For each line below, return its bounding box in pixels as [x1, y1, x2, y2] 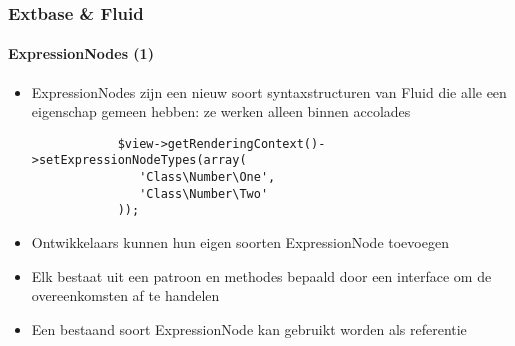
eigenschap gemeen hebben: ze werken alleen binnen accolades [31, 101, 411, 122]
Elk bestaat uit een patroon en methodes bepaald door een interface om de [31, 265, 492, 286]
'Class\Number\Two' [139, 186, 269, 201]
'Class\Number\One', [139, 170, 276, 185]
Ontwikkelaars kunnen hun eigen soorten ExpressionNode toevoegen [31, 232, 449, 253]
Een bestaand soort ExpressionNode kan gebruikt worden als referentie [31, 318, 467, 339]
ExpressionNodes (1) [8, 43, 154, 64]
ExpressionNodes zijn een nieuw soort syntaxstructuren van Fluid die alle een [31, 81, 507, 102]
